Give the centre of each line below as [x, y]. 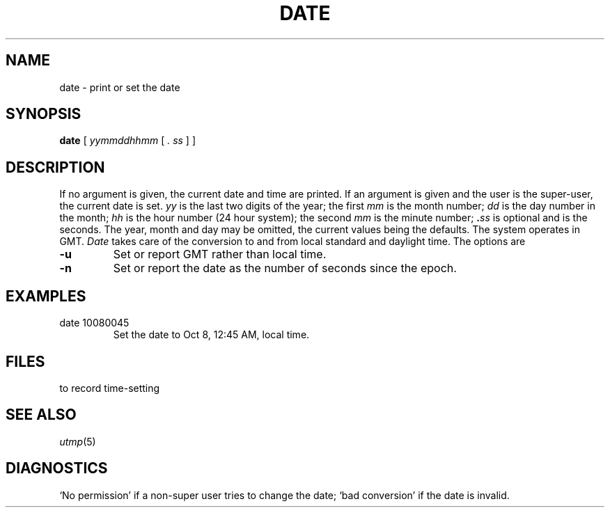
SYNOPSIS [44, 114]
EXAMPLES [46, 296]
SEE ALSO [41, 415]
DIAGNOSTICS [57, 468]
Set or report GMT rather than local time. [220, 254]
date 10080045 [94, 323]
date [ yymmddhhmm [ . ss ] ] [127, 141]
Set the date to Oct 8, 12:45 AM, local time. [211, 335]
